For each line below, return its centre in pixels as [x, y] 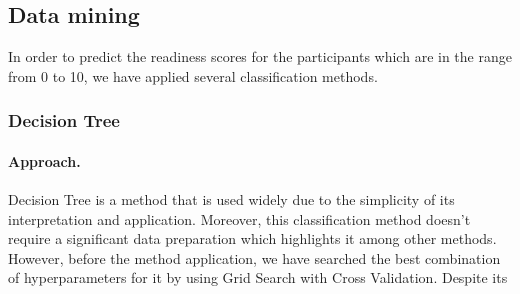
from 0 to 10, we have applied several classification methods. [193, 75]
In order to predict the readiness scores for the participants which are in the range [260, 56]
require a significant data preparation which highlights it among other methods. [252, 238]
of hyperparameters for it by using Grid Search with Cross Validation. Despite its [258, 277]
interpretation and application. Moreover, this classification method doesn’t [239, 218]
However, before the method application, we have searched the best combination [254, 257]
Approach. [44, 160]
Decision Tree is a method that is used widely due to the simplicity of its [231, 199]
